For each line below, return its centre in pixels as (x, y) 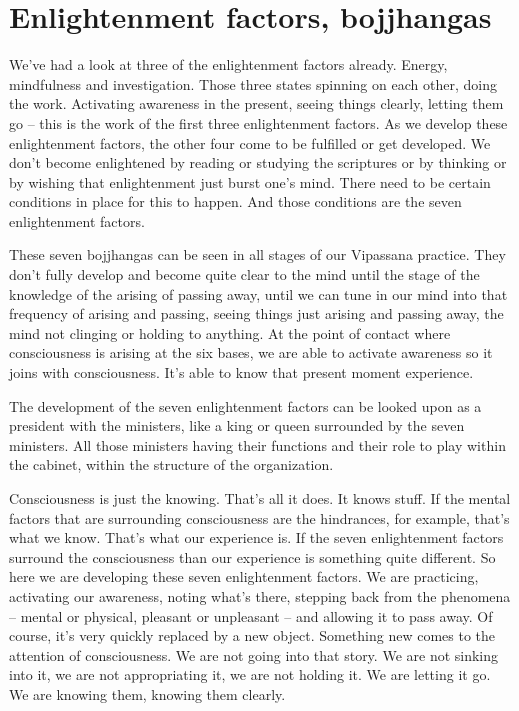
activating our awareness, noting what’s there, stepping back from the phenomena (260, 595)
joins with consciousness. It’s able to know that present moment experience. (241, 372)
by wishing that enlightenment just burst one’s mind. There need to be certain (250, 181)
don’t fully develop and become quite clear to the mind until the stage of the (244, 274)
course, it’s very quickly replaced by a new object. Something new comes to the (252, 635)
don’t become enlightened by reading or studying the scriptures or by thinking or (258, 162)
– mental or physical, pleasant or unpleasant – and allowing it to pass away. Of (251, 615)
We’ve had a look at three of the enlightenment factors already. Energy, (228, 64)
